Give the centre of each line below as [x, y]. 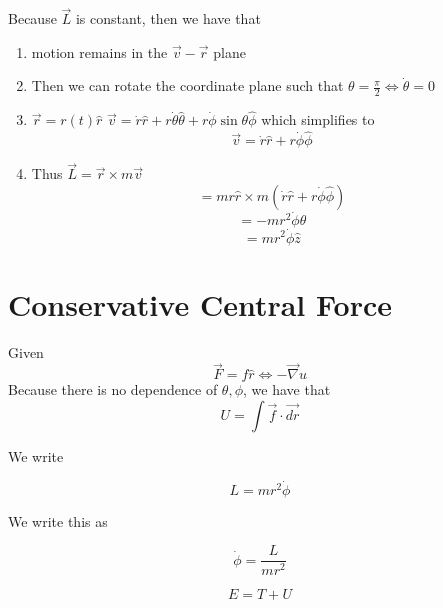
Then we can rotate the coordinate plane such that [187, 85]
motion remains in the [99, 51]
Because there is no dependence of [113, 389]
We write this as [58, 520]
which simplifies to [318, 119]
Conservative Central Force [200, 303]
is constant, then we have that [168, 18]
